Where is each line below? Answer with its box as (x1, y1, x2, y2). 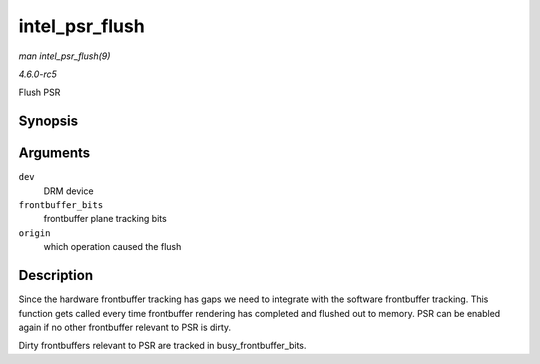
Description (18, 267, 94, 284)
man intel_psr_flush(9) (18, 50, 111, 62)
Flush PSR (18, 86, 61, 99)
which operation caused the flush (43, 241, 182, 253)
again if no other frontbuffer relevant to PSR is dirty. (18, 321, 232, 333)
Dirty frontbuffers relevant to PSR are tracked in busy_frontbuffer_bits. (18, 340, 307, 352)
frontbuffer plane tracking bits (43, 213, 167, 225)
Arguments (18, 145, 91, 162)
